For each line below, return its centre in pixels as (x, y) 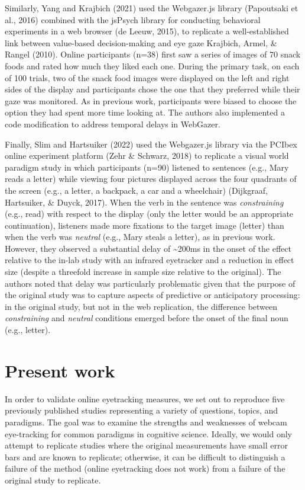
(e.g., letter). (28, 330)
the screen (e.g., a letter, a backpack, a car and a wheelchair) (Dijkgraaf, (136, 190)
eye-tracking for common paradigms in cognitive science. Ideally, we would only (148, 433)
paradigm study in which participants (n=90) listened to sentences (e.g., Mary (147, 167)
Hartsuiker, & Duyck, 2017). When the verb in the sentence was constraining (144, 202)
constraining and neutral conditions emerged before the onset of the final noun (147, 318)
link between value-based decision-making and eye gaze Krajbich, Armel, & (141, 42)
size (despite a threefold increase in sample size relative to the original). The (143, 272)
